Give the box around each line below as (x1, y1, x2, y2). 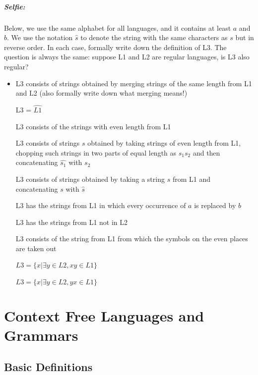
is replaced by (194, 200, 236, 211)
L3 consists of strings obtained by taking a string (15, 173, 165, 184)
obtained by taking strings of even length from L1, (87, 138, 241, 148)
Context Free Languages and (4, 305, 204, 325)
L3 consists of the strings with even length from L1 (15, 121, 171, 131)
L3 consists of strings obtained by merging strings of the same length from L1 (15, 78, 252, 88)
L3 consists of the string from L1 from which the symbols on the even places (15, 233, 248, 244)
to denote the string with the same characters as (80, 32, 228, 43)
